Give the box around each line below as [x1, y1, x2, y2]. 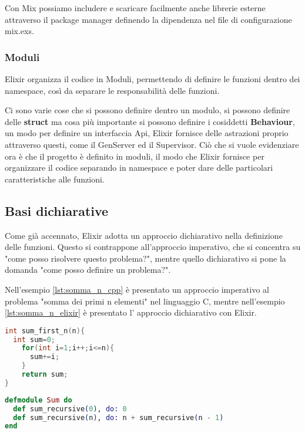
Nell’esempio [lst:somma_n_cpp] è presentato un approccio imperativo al [5, 283, 269, 295]
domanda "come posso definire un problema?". [5, 263, 171, 276]
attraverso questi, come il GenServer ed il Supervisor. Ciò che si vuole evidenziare [5, 138, 299, 150]
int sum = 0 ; [13, 335, 55, 344]
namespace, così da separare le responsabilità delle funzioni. [5, 84, 220, 96]
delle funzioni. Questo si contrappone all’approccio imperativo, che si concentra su [5, 241, 301, 253]
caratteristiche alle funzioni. [5, 172, 105, 185]
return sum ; [21, 370, 68, 379]
